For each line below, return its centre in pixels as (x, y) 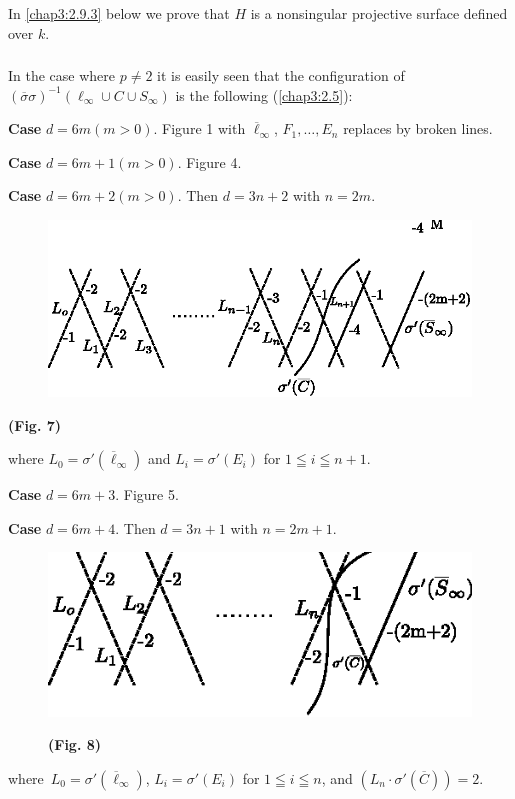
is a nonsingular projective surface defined (379, 12)
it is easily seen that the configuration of (281, 75)
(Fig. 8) (75, 744)
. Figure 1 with (199, 128)
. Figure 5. (147, 494)
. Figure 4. (209, 161)
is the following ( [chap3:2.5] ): (264, 94)
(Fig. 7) (35, 424)
